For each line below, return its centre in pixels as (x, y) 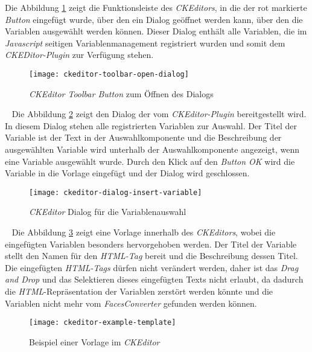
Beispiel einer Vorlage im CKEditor (94, 341)
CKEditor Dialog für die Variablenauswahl (108, 212)
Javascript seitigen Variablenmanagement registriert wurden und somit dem (145, 43)
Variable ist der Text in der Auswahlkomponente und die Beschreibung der (143, 137)
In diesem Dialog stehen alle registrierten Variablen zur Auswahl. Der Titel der (151, 125)
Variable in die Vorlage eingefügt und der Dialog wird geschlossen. (127, 173)
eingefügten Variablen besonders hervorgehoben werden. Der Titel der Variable (151, 244)
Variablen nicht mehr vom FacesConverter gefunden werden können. (131, 303)
